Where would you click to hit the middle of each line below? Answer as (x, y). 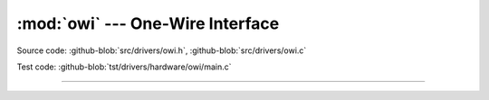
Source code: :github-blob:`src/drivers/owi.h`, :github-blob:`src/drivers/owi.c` (162, 50)
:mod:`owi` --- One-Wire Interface (148, 23)
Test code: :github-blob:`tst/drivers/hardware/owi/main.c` (124, 67)
